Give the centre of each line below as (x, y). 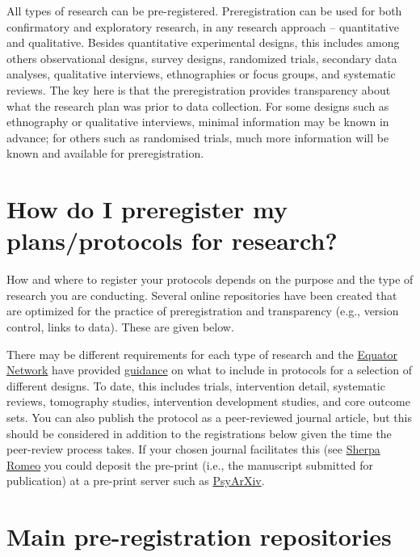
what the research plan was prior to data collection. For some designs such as (198, 105)
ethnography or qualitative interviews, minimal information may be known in (198, 122)
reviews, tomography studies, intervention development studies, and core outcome (208, 401)
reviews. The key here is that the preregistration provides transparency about (199, 89)
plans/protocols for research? (172, 241)
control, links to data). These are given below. (120, 327)
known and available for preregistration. (105, 153)
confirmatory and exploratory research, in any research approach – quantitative (203, 26)
